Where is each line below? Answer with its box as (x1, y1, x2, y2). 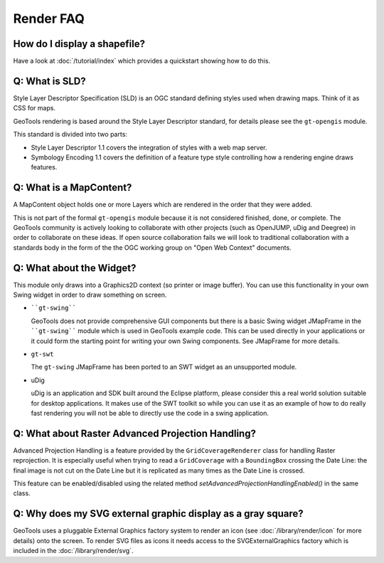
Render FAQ (13, 11, 85, 26)
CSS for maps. (13, 104, 56, 112)
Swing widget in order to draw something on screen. (13, 290, 167, 299)
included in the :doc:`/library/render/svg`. (13, 547, 134, 555)
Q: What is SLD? (13, 75, 86, 87)
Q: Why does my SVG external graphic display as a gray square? (13, 507, 304, 520)
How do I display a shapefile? (13, 38, 146, 50)
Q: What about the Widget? (13, 262, 137, 274)
